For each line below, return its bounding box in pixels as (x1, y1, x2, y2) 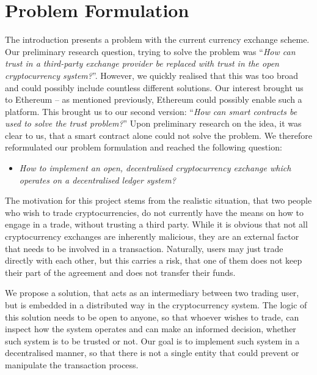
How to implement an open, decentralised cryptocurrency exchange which (19, 162, 291, 174)
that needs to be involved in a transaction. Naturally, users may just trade (5, 242, 283, 254)
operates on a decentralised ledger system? (19, 173, 176, 186)
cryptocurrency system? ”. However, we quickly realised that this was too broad (5, 69, 299, 81)
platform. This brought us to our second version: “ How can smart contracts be (5, 105, 297, 117)
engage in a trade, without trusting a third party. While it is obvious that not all (5, 218, 308, 231)
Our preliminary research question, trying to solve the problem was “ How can (5, 45, 296, 58)
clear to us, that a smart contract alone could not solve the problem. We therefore (5, 128, 312, 141)
